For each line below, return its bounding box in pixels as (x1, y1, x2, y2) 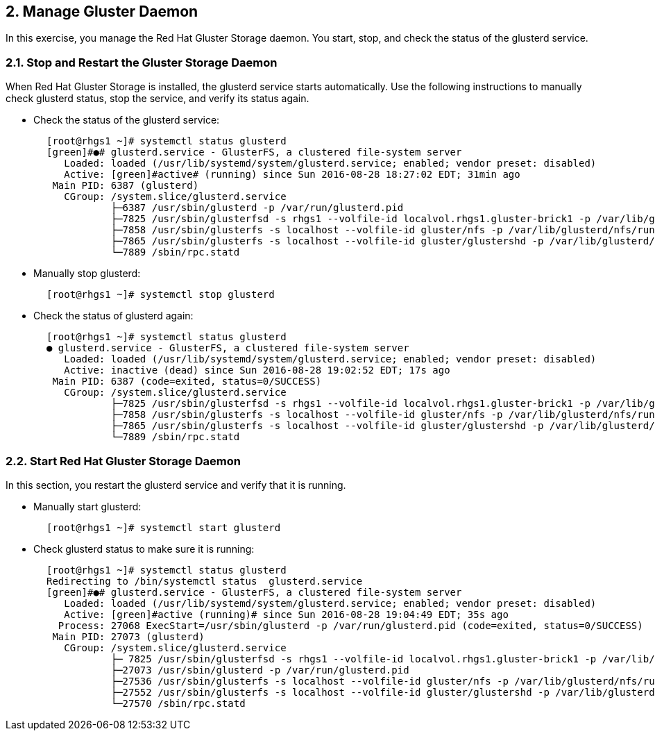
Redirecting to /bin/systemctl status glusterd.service (46, 575, 363, 587)
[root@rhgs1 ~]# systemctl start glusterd (46, 521, 281, 533)
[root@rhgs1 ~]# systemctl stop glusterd (46, 289, 275, 301)
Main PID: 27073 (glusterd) (52, 630, 205, 642)
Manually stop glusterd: (33, 267, 141, 280)
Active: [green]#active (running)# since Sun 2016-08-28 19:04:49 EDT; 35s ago (64, 608, 509, 620)
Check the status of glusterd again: (33, 310, 194, 322)
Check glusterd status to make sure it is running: (33, 542, 255, 555)
